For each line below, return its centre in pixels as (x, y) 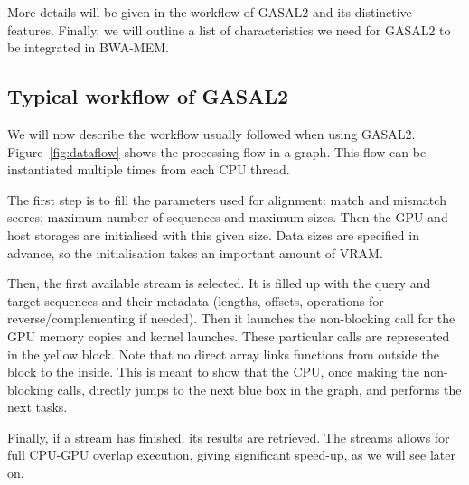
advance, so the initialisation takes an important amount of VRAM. (195, 252)
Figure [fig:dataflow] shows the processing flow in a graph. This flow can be (217, 151)
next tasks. (38, 407)
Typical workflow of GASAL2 (148, 96)
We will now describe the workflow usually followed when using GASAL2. (211, 133)
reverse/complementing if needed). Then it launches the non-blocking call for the (231, 318)
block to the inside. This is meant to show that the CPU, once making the (213, 372)
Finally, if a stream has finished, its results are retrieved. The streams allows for (229, 437)
